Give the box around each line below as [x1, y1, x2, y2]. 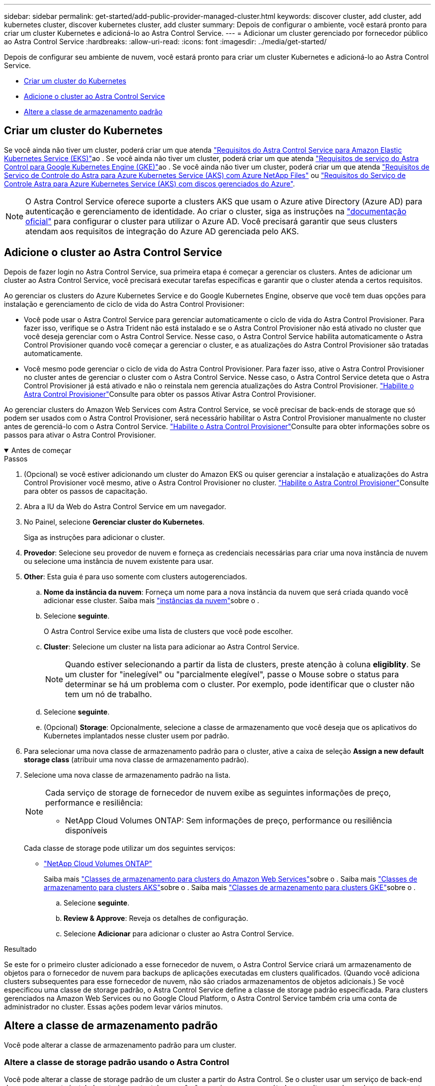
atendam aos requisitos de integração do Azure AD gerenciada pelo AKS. [25, 226, 299, 236]
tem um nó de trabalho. [65, 689, 152, 699]
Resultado [4, 944, 37, 953]
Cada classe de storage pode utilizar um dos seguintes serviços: [24, 843, 235, 852]
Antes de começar [11, 446, 72, 454]
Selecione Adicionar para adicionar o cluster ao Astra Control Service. [64, 929, 294, 938]
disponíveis [65, 825, 108, 835]
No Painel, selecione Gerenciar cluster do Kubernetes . [24, 517, 205, 526]
